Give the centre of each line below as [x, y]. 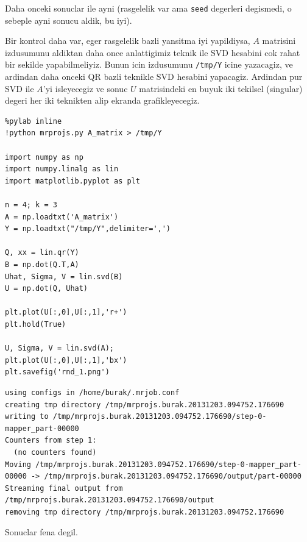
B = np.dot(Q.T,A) [42, 265]
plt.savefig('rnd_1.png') [57, 372]
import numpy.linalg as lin [62, 169]
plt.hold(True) [36, 324]
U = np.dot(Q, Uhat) [47, 289]
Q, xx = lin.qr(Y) [42, 253]
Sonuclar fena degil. [41, 532]
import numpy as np [44, 157]
